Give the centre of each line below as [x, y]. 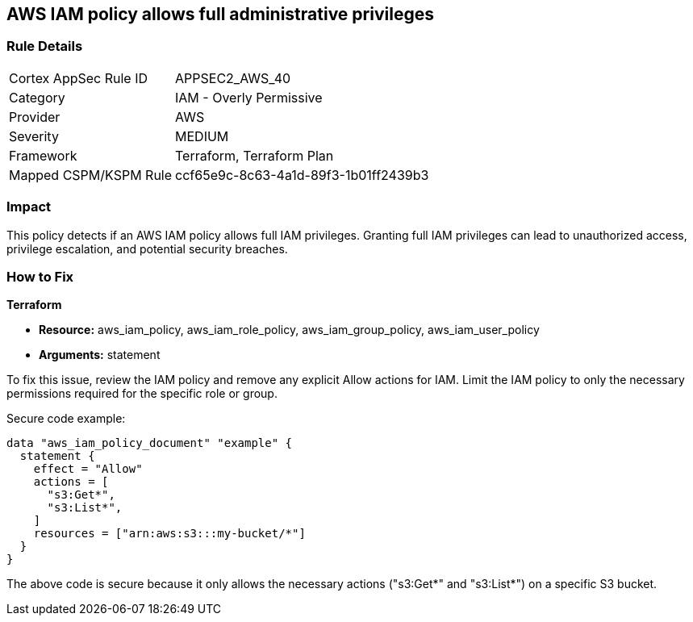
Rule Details [45, 46]
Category [37, 97]
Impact [29, 207]
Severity [34, 136]
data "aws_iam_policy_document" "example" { [150, 443]
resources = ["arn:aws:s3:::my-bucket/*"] [169, 534]
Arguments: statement [100, 355]
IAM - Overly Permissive [249, 97]
